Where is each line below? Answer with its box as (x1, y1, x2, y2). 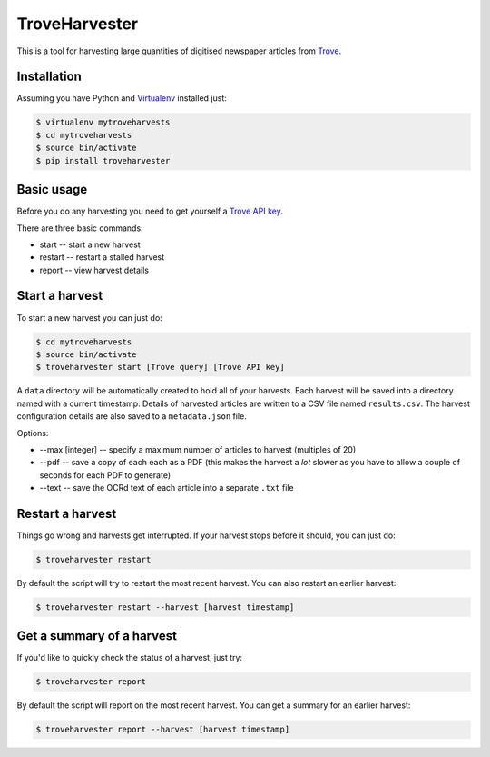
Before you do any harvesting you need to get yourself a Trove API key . (16, 205, 283, 217)
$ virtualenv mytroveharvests (35, 117, 171, 127)
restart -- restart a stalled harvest (39, 252, 165, 263)
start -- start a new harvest (39, 239, 141, 250)
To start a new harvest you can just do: (16, 312, 162, 323)
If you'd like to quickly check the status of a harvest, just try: (16, 652, 243, 663)
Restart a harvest (16, 505, 117, 522)
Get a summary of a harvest (16, 628, 177, 644)
